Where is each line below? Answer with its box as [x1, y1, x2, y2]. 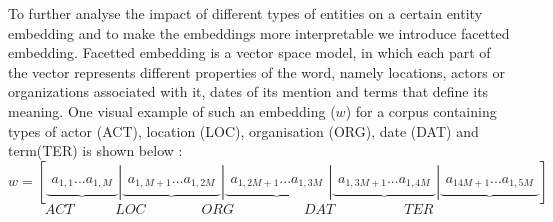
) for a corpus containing [345, 100, 497, 121]
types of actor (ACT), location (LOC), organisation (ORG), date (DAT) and [8, 120, 479, 141]
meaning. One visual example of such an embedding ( [8, 100, 336, 121]
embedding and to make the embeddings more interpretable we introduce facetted [8, 22, 510, 43]
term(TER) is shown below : [8, 140, 183, 161]
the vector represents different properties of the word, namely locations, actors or [8, 61, 505, 82]
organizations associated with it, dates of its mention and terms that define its [8, 81, 489, 102]
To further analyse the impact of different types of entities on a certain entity [8, 3, 483, 23]
